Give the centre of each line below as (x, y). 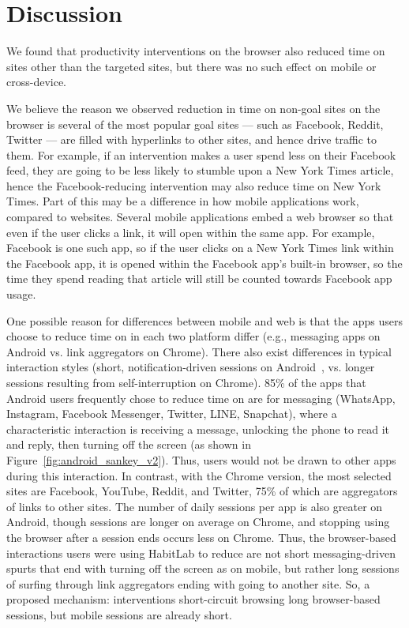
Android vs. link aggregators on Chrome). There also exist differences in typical (199, 351)
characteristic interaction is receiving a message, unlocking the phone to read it (198, 429)
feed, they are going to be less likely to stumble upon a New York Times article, (200, 170)
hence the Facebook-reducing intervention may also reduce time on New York (194, 185)
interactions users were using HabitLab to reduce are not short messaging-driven (201, 553)
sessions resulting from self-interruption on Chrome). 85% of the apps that (186, 382)
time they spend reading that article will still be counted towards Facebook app (199, 278)
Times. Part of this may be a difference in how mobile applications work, (183, 201)
